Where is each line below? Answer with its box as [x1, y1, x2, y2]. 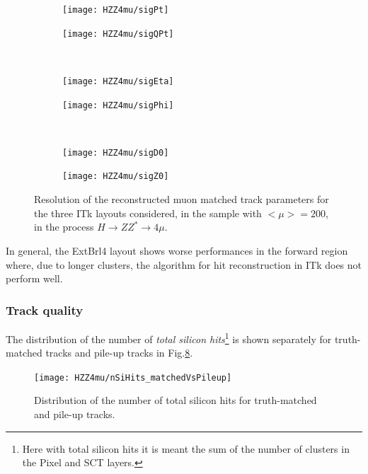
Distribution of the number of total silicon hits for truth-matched [34, 393, 317, 407]
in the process [34, 219, 94, 234]
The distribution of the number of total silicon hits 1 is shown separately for [6, 329, 332, 346]
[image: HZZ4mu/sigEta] [62, 76, 174, 86]
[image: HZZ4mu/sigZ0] [62, 171, 169, 182]
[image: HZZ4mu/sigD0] [62, 147, 169, 158]
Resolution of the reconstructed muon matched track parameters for [34, 192, 329, 207]
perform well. [6, 271, 63, 286]
